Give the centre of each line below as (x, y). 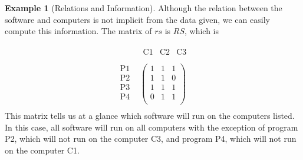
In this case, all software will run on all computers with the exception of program (151, 127)
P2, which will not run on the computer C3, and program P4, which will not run (151, 139)
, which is (202, 31)
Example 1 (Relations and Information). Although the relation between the (144, 8)
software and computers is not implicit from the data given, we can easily (137, 19)
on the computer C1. (42, 150)
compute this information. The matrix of (78, 31)
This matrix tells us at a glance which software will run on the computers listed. (150, 116)
